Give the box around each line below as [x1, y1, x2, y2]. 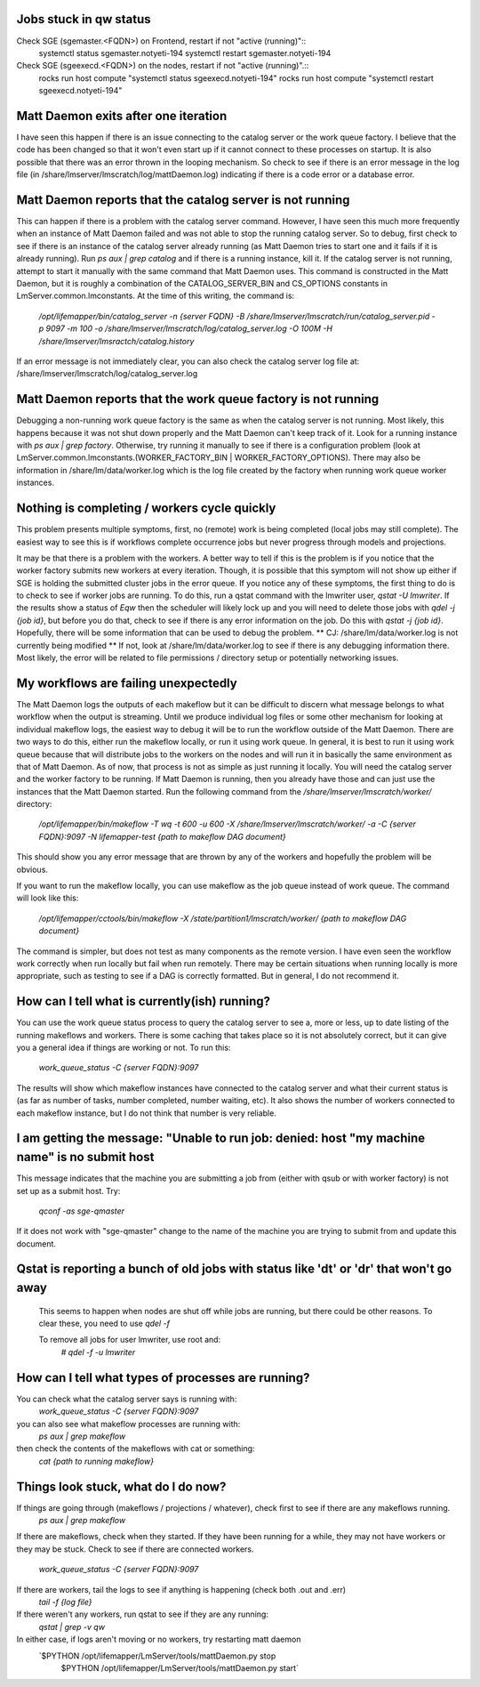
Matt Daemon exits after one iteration [16, 108, 228, 124]
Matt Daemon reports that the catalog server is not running [16, 192, 350, 207]
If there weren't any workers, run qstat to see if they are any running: [16, 1609, 268, 1619]
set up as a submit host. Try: [16, 1185, 121, 1196]
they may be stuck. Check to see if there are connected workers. [16, 1544, 254, 1554]
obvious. [16, 864, 49, 875]
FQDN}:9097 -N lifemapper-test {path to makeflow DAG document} [38, 831, 286, 842]
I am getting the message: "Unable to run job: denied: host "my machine [16, 1131, 426, 1146]
